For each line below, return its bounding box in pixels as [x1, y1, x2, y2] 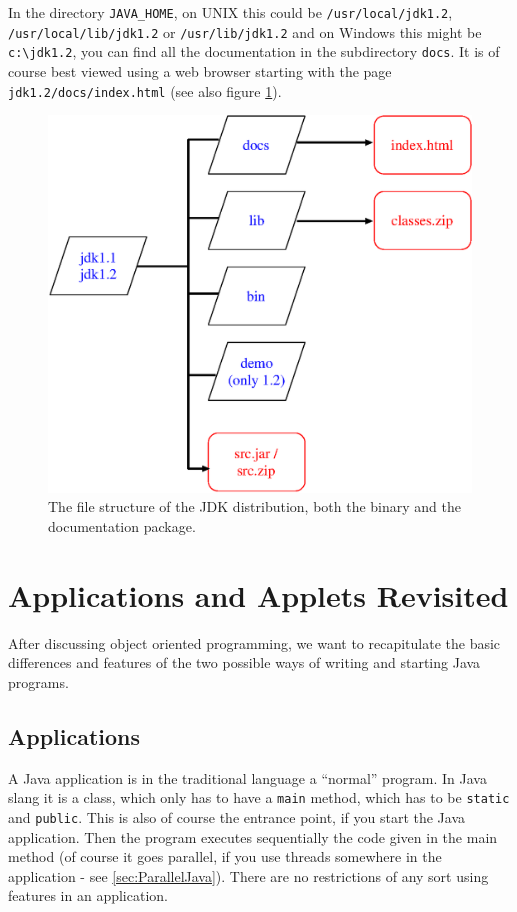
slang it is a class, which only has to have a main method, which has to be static [8, 787, 510, 808]
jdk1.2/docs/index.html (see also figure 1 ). [8, 80, 282, 101]
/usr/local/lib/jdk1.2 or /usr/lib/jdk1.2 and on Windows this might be [8, 21, 482, 42]
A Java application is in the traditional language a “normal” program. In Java [8, 767, 487, 788]
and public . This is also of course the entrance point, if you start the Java [8, 806, 466, 827]
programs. [8, 671, 69, 692]
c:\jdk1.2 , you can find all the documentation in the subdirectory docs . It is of [8, 41, 500, 62]
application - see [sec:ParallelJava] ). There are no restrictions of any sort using [8, 865, 489, 886]
